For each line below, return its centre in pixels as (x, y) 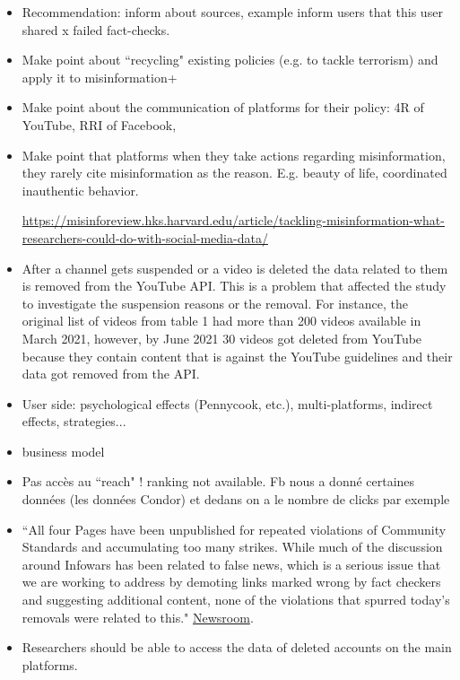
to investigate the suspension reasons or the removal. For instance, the (215, 303)
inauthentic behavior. (80, 190)
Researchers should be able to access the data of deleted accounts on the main (237, 647)
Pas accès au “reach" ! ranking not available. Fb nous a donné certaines (218, 481)
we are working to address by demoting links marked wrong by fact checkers (231, 582)
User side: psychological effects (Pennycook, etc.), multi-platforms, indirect (227, 403)
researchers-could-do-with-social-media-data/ (145, 237)
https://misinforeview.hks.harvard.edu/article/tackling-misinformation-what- (233, 220)
